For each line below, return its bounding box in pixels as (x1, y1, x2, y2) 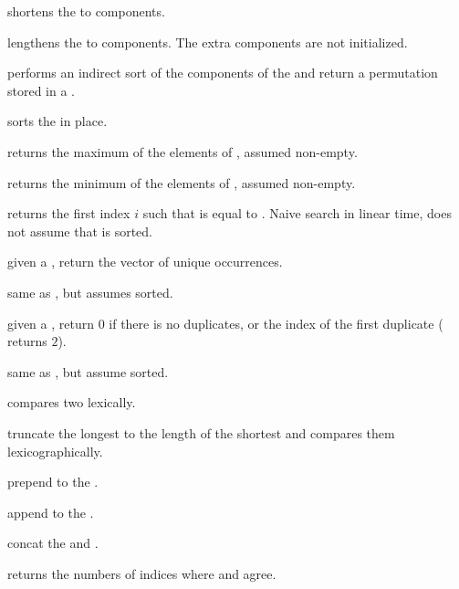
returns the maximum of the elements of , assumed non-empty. (7, 142, 358, 161)
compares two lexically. (7, 393, 136, 412)
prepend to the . (7, 472, 99, 491)
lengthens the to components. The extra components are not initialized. (7, 32, 408, 51)
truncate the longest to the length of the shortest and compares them (7, 423, 395, 442)
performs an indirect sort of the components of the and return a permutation (7, 63, 438, 82)
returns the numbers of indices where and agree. (7, 563, 276, 583)
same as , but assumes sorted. (7, 282, 173, 301)
